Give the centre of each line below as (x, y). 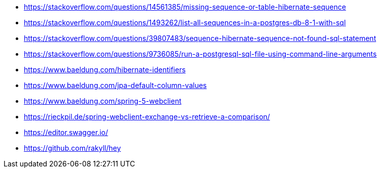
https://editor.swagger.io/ (66, 132)
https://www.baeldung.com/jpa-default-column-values (115, 85)
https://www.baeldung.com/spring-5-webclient (103, 101)
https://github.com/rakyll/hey (72, 148)
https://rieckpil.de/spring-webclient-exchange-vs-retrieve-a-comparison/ (147, 117)
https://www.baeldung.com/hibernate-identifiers (105, 70)
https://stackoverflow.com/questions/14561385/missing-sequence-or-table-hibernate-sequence (185, 7)
